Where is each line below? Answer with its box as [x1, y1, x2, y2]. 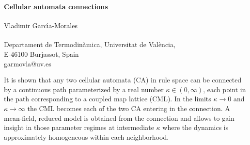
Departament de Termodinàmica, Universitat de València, [4, 39, 175, 49]
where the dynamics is [162, 122, 229, 132]
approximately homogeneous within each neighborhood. [4, 131, 169, 142]
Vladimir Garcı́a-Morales [4, 20, 78, 31]
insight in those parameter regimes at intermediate [4, 122, 154, 132]
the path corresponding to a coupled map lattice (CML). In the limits [4, 94, 211, 104]
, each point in [203, 84, 246, 94]
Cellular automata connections [4, 1, 108, 11]
